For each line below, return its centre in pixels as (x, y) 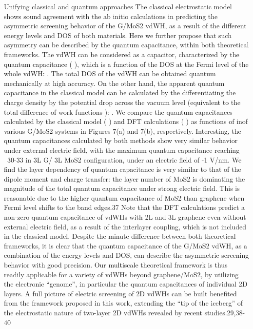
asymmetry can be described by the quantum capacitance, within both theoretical (126, 45)
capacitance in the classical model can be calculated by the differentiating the (120, 93)
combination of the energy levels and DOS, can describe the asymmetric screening (126, 255)
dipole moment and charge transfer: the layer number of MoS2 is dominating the (125, 178)
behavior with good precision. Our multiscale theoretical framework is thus (116, 265)
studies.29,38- (225, 312)
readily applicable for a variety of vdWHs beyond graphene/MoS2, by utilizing (121, 274)
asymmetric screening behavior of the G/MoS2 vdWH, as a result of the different (125, 26)
